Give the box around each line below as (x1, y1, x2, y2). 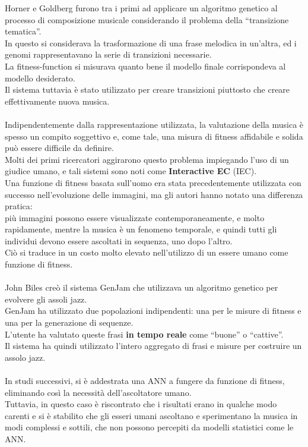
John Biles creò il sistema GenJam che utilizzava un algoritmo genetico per (5, 281, 278, 294)
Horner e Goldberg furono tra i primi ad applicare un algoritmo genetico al (5, 2, 278, 14)
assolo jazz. (5, 351, 46, 363)
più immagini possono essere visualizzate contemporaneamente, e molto (5, 211, 265, 223)
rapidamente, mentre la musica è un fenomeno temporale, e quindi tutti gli (5, 223, 277, 235)
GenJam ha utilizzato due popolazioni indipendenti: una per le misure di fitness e (5, 304, 301, 317)
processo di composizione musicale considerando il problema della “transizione (5, 13, 289, 26)
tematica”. (5, 25, 42, 37)
